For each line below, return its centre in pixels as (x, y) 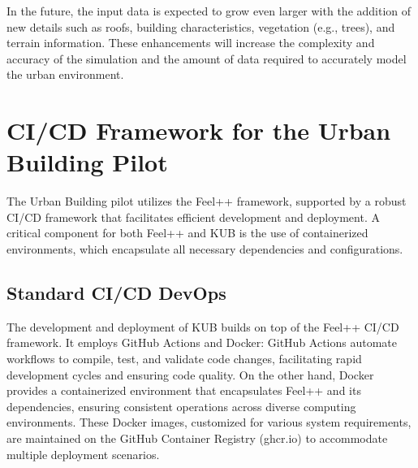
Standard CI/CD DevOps (116, 293)
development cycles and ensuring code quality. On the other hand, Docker (190, 374)
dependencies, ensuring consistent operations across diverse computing (181, 406)
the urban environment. (65, 74)
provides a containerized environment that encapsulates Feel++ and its (184, 390)
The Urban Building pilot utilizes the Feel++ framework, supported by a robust (207, 201)
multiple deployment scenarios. (83, 454)
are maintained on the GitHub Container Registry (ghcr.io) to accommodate (197, 438)
